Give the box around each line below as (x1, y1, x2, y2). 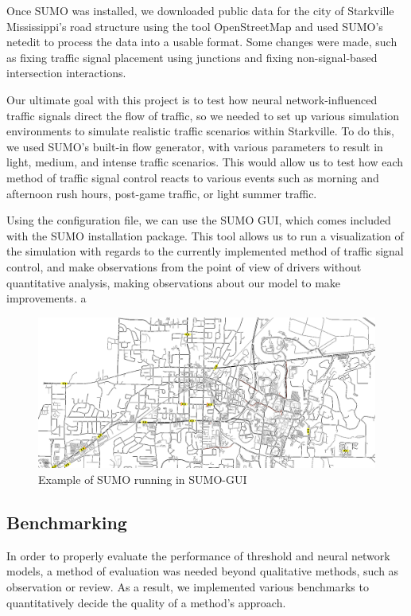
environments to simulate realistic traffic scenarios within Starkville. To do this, (6, 123, 394, 139)
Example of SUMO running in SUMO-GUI (38, 470, 247, 487)
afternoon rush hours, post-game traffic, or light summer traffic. (6, 185, 317, 201)
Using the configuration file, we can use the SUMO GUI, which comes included (6, 212, 391, 228)
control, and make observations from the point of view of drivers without (6, 258, 362, 275)
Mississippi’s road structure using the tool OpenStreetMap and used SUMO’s (6, 18, 383, 34)
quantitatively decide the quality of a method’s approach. (6, 594, 286, 610)
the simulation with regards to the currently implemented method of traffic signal (6, 243, 404, 259)
